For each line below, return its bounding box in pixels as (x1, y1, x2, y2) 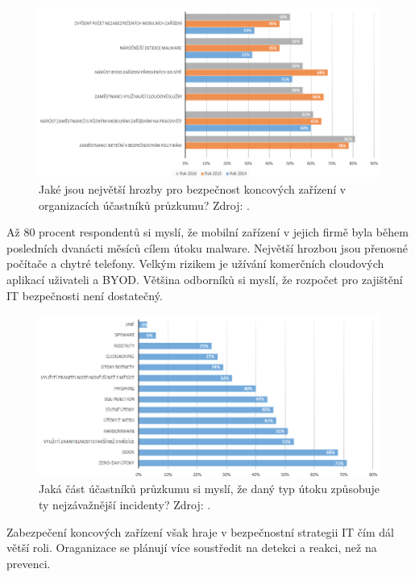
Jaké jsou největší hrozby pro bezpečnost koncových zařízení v (39, 181, 347, 198)
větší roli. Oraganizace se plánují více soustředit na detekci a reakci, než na (6, 539, 377, 556)
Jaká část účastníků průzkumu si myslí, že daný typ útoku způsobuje (39, 480, 380, 497)
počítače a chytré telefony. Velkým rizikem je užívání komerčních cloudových (6, 255, 384, 272)
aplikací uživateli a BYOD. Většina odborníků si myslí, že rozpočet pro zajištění (6, 271, 403, 288)
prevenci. (6, 554, 51, 571)
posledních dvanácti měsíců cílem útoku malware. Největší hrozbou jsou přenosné (6, 239, 408, 256)
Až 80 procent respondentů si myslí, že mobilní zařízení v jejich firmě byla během (6, 224, 409, 240)
